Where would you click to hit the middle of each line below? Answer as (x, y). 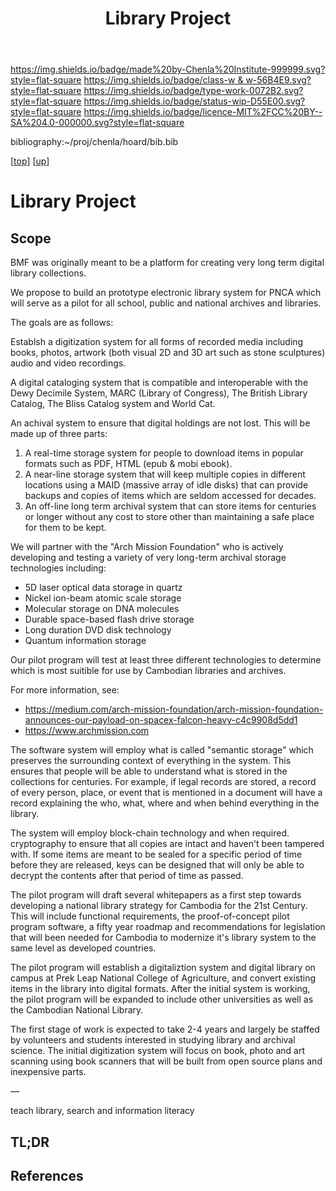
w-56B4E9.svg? (278, 80)
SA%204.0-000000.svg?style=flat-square (97, 123)
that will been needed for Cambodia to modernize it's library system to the (163, 938)
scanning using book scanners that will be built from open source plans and (166, 1061)
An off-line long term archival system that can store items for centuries (170, 506)
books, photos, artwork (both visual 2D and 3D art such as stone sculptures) (168, 353)
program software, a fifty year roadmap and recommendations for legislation (168, 927)
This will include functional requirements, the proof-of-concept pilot (150, 916)
